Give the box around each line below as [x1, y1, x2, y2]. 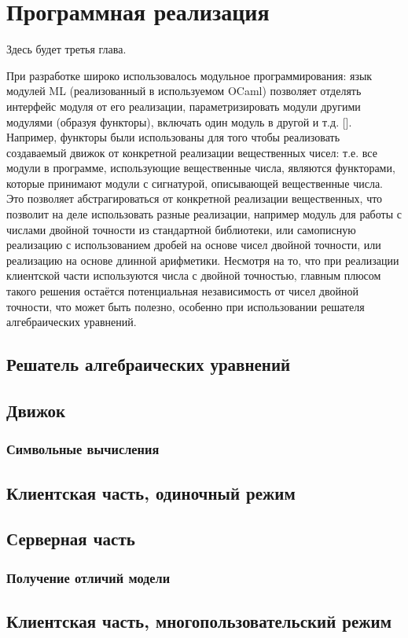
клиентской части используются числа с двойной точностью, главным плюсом [6, 267, 381, 284]
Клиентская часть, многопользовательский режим [6, 609, 391, 633]
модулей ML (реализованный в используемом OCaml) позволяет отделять [6, 82, 362, 99]
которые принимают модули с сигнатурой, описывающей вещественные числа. [6, 174, 383, 191]
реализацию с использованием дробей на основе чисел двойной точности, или [6, 236, 381, 253]
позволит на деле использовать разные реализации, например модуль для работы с [6, 206, 402, 222]
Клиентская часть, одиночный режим [6, 480, 296, 504]
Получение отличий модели [6, 567, 171, 587]
